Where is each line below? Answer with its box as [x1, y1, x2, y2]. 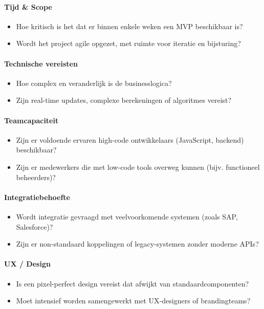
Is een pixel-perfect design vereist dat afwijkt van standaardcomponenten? [16, 278, 249, 289]
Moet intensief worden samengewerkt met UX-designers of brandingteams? [16, 295, 251, 306]
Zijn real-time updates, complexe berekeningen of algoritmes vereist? [16, 95, 232, 105]
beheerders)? [16, 171, 56, 182]
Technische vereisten [4, 58, 78, 69]
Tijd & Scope [4, 1, 52, 12]
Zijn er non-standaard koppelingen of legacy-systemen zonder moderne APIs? [16, 238, 259, 249]
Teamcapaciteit [4, 115, 59, 125]
